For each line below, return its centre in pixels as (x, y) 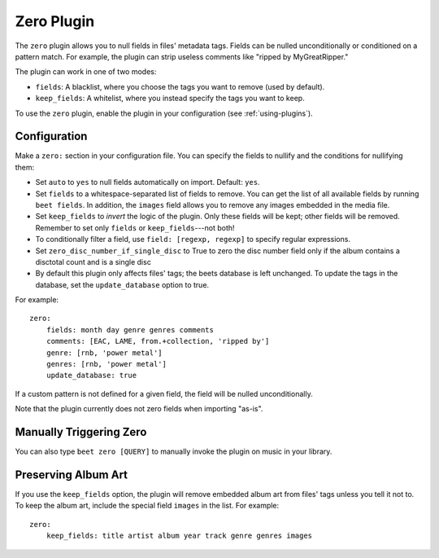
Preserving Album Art (72, 475)
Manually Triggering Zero (81, 432)
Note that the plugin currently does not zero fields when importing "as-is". (139, 409)
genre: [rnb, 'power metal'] (104, 353)
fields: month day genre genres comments (130, 330)
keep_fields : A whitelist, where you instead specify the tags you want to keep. (170, 99)
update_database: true (91, 376)
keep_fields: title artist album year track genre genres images (179, 536)
